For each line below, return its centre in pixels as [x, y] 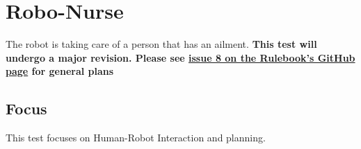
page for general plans [60, 71]
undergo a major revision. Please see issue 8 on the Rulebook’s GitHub [180, 57]
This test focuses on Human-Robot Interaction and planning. [136, 138]
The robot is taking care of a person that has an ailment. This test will [161, 44]
